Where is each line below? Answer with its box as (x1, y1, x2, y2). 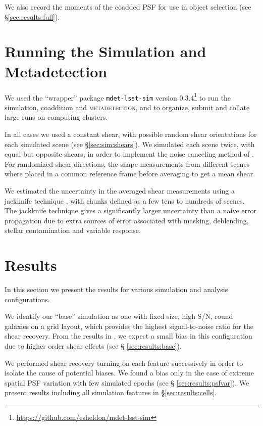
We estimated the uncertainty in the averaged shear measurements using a (5, 185, 235, 196)
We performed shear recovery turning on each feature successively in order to (5, 357, 243, 368)
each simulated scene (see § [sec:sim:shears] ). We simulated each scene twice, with (5, 138, 255, 149)
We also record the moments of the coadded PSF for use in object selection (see (5, 2, 251, 12)
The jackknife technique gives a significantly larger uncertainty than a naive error (5, 205, 256, 216)
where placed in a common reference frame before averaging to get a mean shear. (5, 168, 255, 179)
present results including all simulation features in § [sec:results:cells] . (5, 387, 217, 398)
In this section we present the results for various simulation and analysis (5, 284, 228, 295)
